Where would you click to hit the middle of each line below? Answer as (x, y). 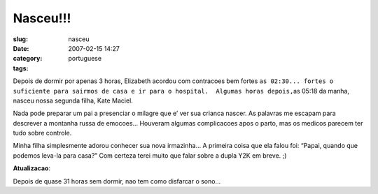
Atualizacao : (31, 168)
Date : (21, 48)
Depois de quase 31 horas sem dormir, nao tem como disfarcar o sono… (117, 181)
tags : (21, 68)
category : (28, 59)
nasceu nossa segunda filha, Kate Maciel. (73, 100)
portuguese (85, 59)
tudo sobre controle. (42, 133)
